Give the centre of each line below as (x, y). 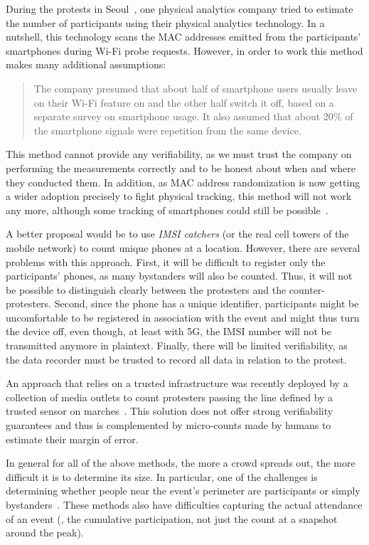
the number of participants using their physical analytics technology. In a (165, 22)
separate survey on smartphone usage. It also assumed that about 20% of (193, 116)
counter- (307, 289)
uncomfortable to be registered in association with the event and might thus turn (183, 317)
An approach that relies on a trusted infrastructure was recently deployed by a (177, 383)
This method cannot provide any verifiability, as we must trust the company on (179, 154)
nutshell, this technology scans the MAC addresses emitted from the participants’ (183, 37)
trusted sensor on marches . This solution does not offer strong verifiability (170, 411)
